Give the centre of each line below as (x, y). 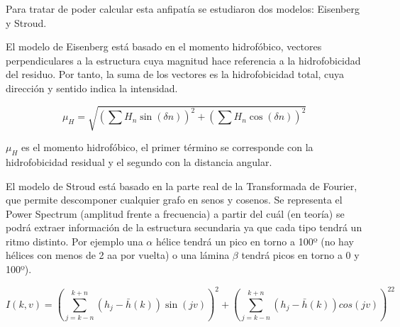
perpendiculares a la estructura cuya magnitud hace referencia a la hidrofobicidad (183, 60)
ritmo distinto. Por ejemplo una (74, 241)
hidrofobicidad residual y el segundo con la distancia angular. (139, 161)
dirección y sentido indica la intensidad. (92, 88)
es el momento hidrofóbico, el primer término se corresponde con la (167, 147)
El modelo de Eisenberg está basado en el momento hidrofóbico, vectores (164, 46)
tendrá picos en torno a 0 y (300, 255)
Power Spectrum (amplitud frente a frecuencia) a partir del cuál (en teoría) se (175, 213)
